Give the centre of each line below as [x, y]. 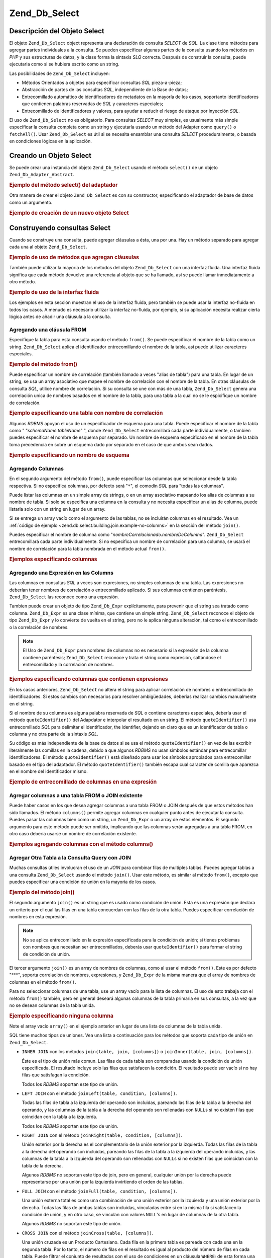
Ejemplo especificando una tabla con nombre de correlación [86, 413]
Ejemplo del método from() [43, 364]
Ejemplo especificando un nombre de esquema [70, 455]
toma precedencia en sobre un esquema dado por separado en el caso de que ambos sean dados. [111, 444]
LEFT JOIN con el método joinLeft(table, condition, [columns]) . [99, 1093]
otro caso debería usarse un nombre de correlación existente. [73, 834]
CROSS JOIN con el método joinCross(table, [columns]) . [88, 1233]
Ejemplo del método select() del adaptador [63, 185]
